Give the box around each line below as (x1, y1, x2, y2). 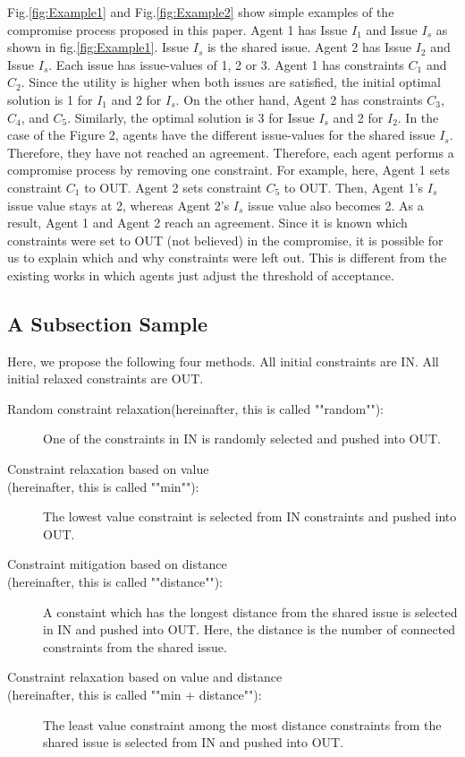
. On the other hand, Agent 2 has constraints (175, 90, 423, 108)
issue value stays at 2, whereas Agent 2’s (7, 195, 230, 214)
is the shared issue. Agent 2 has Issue (207, 38, 412, 56)
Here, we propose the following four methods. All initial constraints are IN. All (7, 351, 439, 370)
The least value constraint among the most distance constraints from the (43, 715, 442, 734)
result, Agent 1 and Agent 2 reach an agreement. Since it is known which (7, 213, 408, 232)
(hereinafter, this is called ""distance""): (7, 572, 223, 591)
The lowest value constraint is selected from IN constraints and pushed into (43, 507, 457, 526)
